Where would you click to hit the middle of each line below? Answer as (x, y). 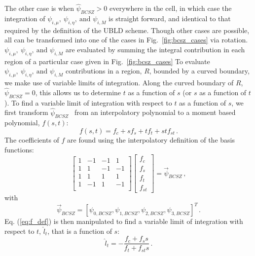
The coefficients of (32, 140)
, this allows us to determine (78, 92)
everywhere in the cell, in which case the (171, 8)
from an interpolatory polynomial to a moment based (155, 112)
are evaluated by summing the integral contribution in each (155, 49)
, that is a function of (80, 231)
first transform (26, 112)
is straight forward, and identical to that (170, 18)
